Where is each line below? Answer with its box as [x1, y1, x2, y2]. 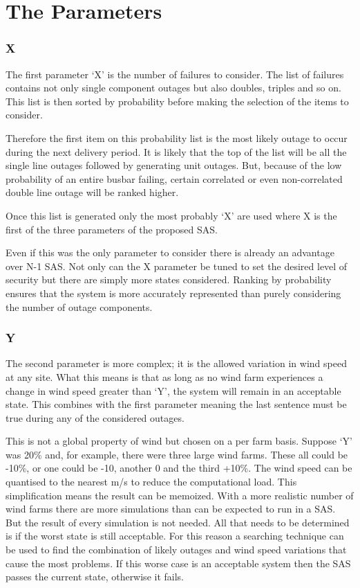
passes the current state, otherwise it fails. [6, 569, 184, 584]
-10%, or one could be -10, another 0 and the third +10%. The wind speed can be [6, 461, 352, 475]
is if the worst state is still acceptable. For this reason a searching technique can [6, 528, 344, 543]
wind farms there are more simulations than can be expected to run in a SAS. [6, 501, 336, 516]
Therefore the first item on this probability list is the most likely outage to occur [6, 130, 348, 145]
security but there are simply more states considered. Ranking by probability [6, 272, 332, 287]
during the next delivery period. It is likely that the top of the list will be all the [6, 144, 347, 159]
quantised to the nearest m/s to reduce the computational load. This [6, 474, 297, 489]
